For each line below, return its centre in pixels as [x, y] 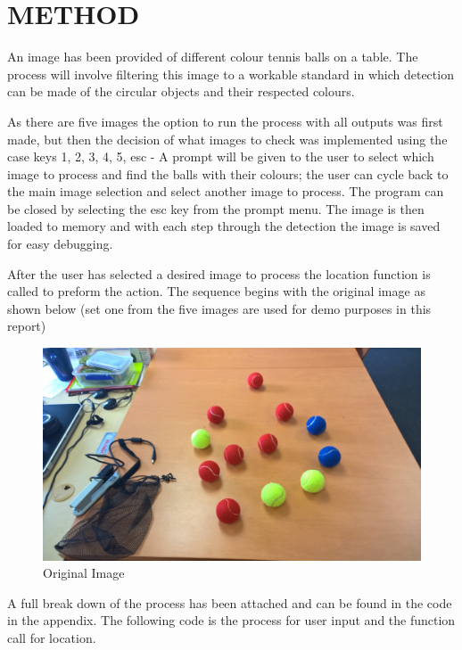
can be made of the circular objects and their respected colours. [181, 91]
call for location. [52, 637]
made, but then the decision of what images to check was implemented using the [227, 139]
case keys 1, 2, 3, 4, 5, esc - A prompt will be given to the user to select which [221, 156]
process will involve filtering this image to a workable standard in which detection [231, 74]
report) [27, 326]
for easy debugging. [60, 244]
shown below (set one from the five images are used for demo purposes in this [219, 308]
